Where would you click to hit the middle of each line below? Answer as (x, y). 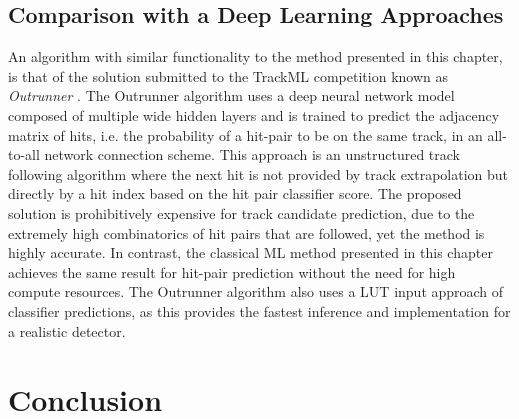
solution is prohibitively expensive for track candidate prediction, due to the (241, 212)
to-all (24, 154)
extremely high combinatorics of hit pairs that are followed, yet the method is (246, 232)
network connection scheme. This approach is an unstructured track (252, 154)
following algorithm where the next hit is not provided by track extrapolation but (258, 173)
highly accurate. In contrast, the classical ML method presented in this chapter (250, 252)
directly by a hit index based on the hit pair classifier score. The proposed (235, 193)
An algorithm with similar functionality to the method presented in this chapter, (255, 56)
